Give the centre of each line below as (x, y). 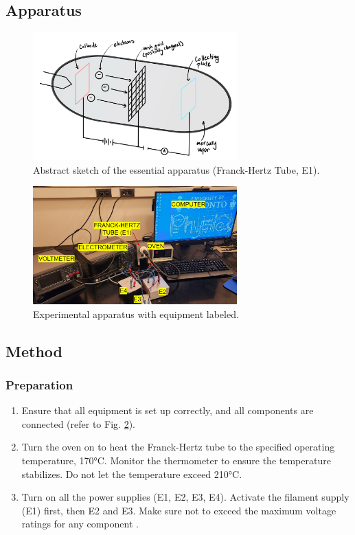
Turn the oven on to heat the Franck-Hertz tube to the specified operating (178, 447)
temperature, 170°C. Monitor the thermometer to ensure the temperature (176, 460)
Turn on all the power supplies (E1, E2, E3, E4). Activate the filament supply (185, 497)
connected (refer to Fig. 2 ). (78, 423)
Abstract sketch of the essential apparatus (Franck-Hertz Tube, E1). (176, 169)
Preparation (39, 384)
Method (34, 351)
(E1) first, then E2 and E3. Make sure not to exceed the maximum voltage (179, 510)
